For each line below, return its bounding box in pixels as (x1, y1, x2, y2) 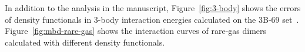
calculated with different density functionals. (5, 36, 165, 48)
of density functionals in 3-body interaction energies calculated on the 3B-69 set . (5, 13, 299, 25)
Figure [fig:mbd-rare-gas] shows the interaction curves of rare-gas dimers (5, 25, 267, 37)
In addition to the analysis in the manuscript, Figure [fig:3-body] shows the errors (5, 2, 301, 13)
